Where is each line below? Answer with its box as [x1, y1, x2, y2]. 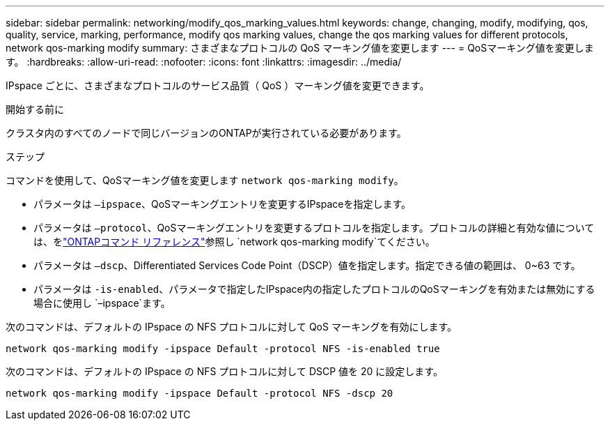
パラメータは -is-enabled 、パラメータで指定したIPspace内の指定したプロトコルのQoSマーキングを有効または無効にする [33, 283, 595, 295]
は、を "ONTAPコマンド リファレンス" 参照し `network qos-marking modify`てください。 [33, 236, 435, 248]
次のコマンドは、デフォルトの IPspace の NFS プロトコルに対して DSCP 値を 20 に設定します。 [6, 365, 443, 377]
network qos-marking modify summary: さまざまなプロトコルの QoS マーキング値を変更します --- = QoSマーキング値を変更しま [6, 42, 594, 54]
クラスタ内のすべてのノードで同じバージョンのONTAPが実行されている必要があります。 [6, 127, 407, 139]
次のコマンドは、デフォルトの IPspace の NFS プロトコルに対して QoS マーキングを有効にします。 [6, 321, 458, 333]
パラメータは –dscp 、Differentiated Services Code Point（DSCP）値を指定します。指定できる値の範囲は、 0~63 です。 [33, 259, 581, 271]
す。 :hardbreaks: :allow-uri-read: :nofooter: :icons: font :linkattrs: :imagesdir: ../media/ [6, 56, 402, 68]
